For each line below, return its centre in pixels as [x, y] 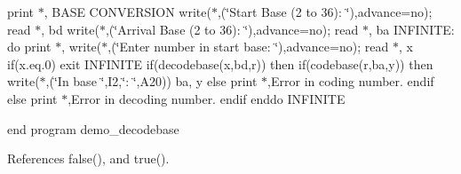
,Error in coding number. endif [351, 81]
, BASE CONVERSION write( [127, 12]
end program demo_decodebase [93, 128]
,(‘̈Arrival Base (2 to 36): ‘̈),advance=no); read [232, 29]
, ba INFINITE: [411, 29]
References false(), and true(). [88, 158]
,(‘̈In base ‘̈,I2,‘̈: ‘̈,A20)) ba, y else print [151, 81]
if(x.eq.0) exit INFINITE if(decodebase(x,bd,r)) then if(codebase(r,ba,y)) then [220, 63]
